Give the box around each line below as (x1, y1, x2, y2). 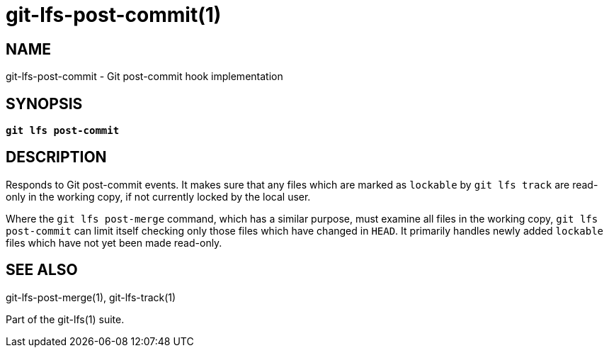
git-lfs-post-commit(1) (6, 3, 222, 27)
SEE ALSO (6, 261, 78, 279)
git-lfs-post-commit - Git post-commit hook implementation (6, 70, 283, 83)
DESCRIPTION (6, 148, 107, 167)
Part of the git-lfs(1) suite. (6, 313, 125, 325)
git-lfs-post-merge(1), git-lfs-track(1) (6, 291, 176, 303)
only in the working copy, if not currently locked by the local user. (6, 190, 311, 203)
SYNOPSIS (6, 94, 83, 113)
